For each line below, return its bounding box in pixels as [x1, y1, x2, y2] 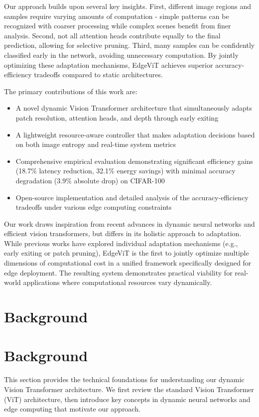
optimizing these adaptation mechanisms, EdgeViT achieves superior [4, 59, 213, 70]
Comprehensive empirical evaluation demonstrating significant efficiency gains [15, 155, 253, 166]
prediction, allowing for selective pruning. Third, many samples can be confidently [4, 40, 255, 50]
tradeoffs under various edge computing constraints [15, 202, 172, 212]
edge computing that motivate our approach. [4, 404, 140, 414]
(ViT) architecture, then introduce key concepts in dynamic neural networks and [4, 394, 251, 404]
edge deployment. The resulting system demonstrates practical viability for [4, 267, 233, 278]
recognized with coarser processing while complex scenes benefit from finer [4, 20, 231, 31]
